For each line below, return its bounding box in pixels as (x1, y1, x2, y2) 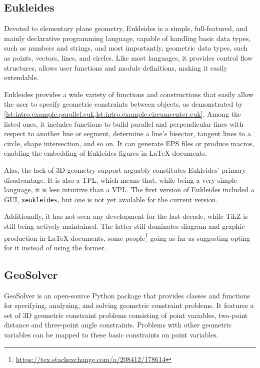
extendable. (4, 72, 39, 83)
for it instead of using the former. (4, 242, 106, 252)
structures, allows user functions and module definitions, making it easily (4, 62, 227, 73)
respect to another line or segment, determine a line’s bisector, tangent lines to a (4, 128, 251, 139)
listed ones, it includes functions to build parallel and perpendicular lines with (4, 118, 243, 129)
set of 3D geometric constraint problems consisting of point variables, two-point (4, 309, 248, 320)
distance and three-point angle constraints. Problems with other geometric (4, 319, 232, 330)
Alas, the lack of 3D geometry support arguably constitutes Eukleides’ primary (4, 164, 246, 175)
